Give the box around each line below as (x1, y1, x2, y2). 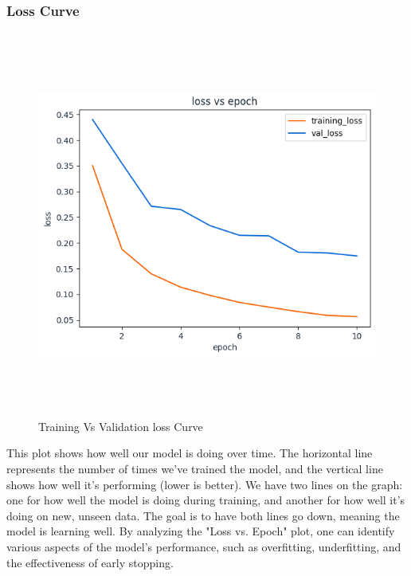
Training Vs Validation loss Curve (38, 417, 203, 434)
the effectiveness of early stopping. (6, 554, 174, 570)
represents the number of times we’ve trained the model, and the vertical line (6, 460, 383, 476)
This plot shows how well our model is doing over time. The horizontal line (6, 445, 373, 461)
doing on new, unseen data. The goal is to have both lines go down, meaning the (6, 507, 400, 523)
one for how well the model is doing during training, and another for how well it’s (6, 492, 405, 508)
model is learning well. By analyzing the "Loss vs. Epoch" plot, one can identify (6, 523, 395, 539)
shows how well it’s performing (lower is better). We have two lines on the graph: (6, 476, 403, 492)
